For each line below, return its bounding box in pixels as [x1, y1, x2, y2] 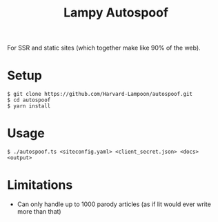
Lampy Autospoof [63, 5, 169, 21]
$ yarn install [7, 103, 51, 110]
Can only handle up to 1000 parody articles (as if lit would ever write [17, 200, 212, 208]
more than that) [17, 208, 61, 215]
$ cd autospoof [7, 97, 51, 104]
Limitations [7, 177, 73, 193]
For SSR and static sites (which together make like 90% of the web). [7, 43, 201, 52]
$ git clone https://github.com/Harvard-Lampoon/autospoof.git [7, 91, 193, 98]
